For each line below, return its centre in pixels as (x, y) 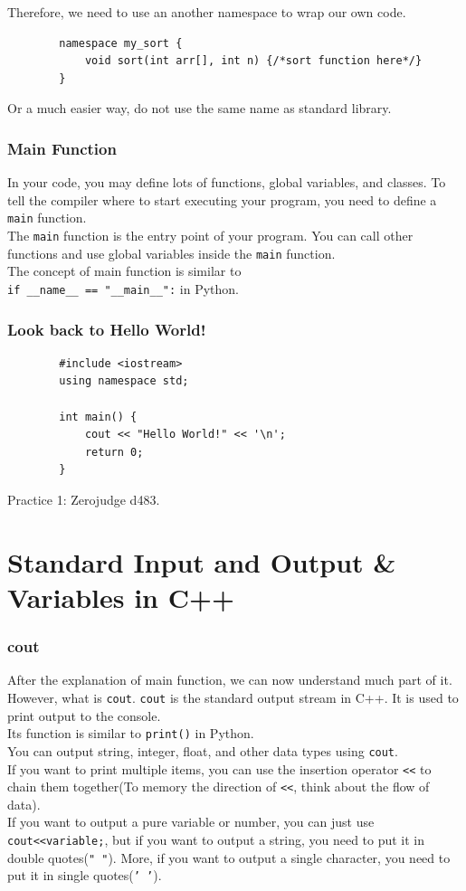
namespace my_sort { (121, 43)
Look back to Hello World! (107, 329)
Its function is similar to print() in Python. (131, 733)
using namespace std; (124, 381)
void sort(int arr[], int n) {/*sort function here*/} (253, 61)
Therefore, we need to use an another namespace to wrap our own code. (207, 12)
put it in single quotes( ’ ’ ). (85, 875)
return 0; (114, 452)
